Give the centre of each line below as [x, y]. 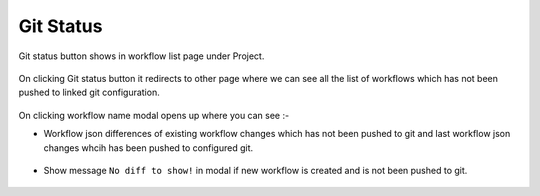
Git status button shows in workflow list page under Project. [141, 56]
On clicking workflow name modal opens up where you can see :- [154, 115]
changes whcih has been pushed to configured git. [148, 147]
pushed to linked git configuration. [89, 92]
